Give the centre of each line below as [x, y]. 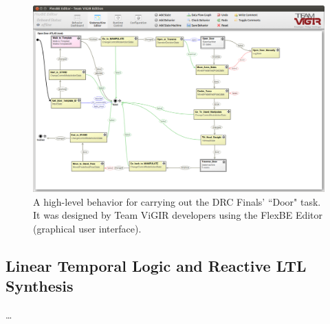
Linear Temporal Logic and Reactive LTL [156, 265]
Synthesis [40, 286]
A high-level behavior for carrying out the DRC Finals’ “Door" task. [177, 201]
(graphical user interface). [87, 228]
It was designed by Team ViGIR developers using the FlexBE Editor [178, 215]
